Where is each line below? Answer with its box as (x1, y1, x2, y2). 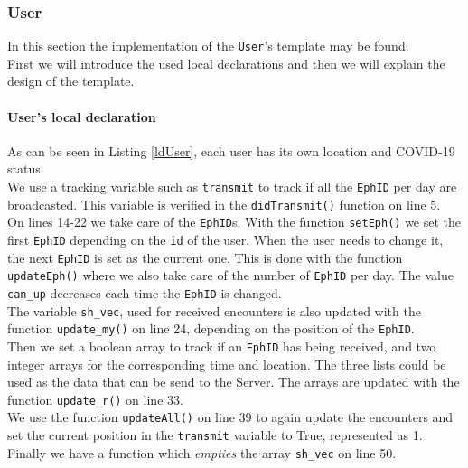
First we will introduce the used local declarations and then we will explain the (7, 53, 445, 72)
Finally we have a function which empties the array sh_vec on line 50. (7, 443, 397, 462)
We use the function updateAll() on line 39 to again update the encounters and (7, 407, 454, 426)
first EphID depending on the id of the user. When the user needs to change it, (7, 230, 444, 249)
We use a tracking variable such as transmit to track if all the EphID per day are (7, 177, 457, 196)
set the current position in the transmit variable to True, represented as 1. (7, 426, 423, 445)
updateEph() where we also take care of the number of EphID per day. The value (7, 266, 454, 285)
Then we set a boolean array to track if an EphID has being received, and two (7, 336, 436, 355)
